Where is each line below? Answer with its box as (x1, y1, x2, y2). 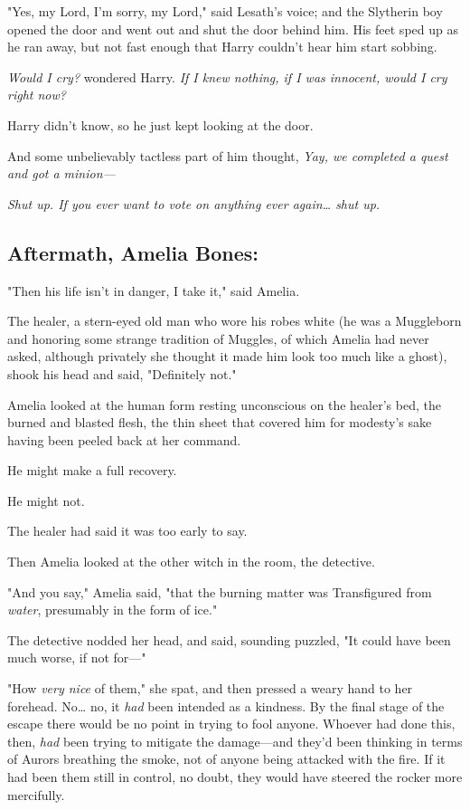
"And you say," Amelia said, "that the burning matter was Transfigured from (7, 582, 432, 601)
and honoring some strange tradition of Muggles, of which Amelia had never (7, 329, 429, 348)
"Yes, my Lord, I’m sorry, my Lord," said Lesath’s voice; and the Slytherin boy (7, 2, 443, 20)
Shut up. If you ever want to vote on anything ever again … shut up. (7, 194, 381, 213)
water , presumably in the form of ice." (7, 600, 218, 619)
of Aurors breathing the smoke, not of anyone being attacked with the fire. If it (7, 749, 446, 768)
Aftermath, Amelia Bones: (7, 238, 259, 266)
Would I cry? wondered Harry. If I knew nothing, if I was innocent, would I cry (7, 67, 447, 86)
